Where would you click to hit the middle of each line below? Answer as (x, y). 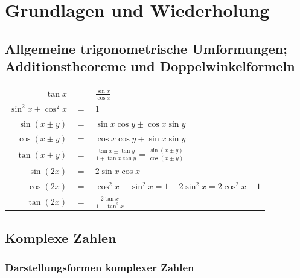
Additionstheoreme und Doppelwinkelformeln (150, 66)
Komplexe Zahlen (61, 237)
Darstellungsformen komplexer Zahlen (100, 267)
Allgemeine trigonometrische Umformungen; (146, 48)
